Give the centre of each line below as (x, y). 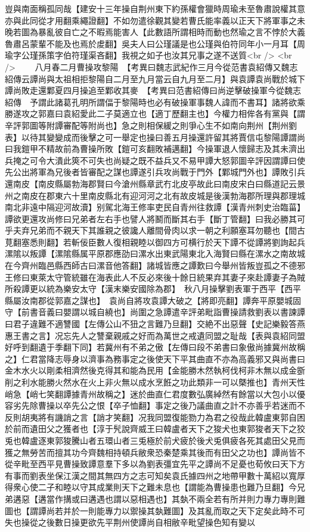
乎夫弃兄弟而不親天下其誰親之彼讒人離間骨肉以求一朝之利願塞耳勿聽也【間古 (155, 230)
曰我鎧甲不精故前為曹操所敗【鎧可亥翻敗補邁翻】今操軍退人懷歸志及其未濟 (151, 149)
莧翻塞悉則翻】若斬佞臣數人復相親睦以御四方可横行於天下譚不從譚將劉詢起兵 (155, 242)
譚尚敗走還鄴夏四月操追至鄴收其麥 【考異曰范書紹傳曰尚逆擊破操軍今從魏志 (153, 90)
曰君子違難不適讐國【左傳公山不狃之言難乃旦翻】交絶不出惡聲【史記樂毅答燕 (155, 324)
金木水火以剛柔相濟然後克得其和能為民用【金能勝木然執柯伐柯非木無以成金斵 (155, 370)
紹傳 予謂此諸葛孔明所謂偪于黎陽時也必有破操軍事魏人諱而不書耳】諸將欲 (151, 102)
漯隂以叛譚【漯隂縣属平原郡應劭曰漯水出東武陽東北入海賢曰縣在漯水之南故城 (155, 253)
